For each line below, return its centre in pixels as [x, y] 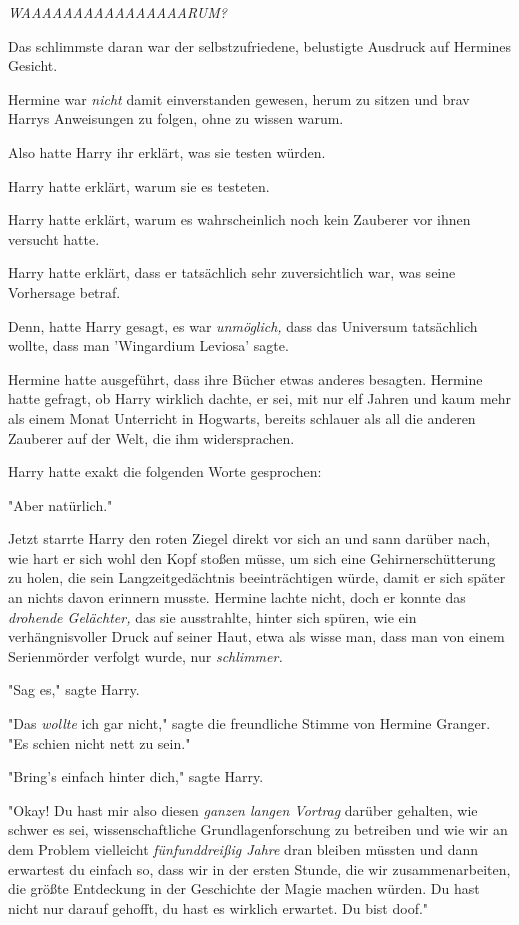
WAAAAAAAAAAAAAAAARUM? [117, 12]
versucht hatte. [54, 238]
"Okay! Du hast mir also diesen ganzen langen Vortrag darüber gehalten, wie [243, 809]
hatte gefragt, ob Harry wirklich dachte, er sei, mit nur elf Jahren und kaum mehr [260, 398]
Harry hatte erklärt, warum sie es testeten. [139, 185]
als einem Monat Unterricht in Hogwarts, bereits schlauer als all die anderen [242, 417]
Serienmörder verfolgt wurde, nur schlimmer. [145, 655]
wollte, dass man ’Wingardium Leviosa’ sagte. [148, 345]
